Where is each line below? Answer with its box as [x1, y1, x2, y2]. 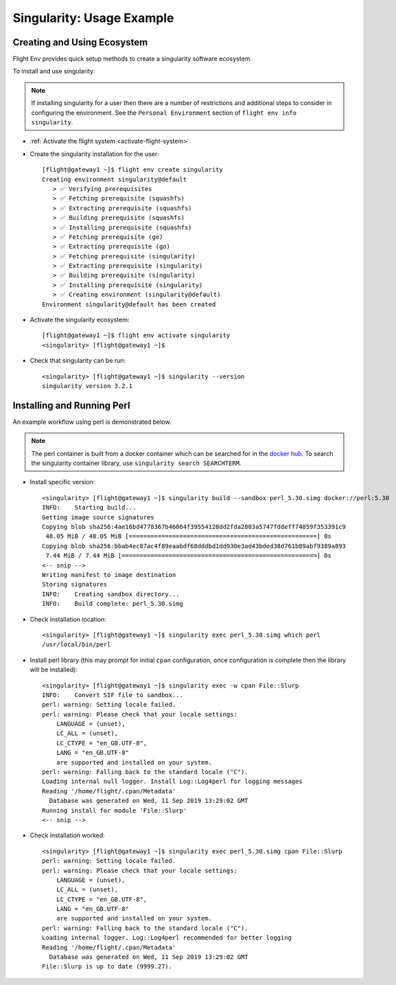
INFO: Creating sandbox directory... [42, 590, 180, 598]
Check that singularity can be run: [30, 356, 126, 365]
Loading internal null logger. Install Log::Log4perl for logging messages [42, 778, 303, 786]
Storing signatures [42, 580, 108, 589]
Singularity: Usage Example [12, 10, 174, 25]
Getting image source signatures [42, 513, 154, 521]
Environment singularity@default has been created [42, 300, 216, 308]
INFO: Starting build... [42, 503, 137, 512]
